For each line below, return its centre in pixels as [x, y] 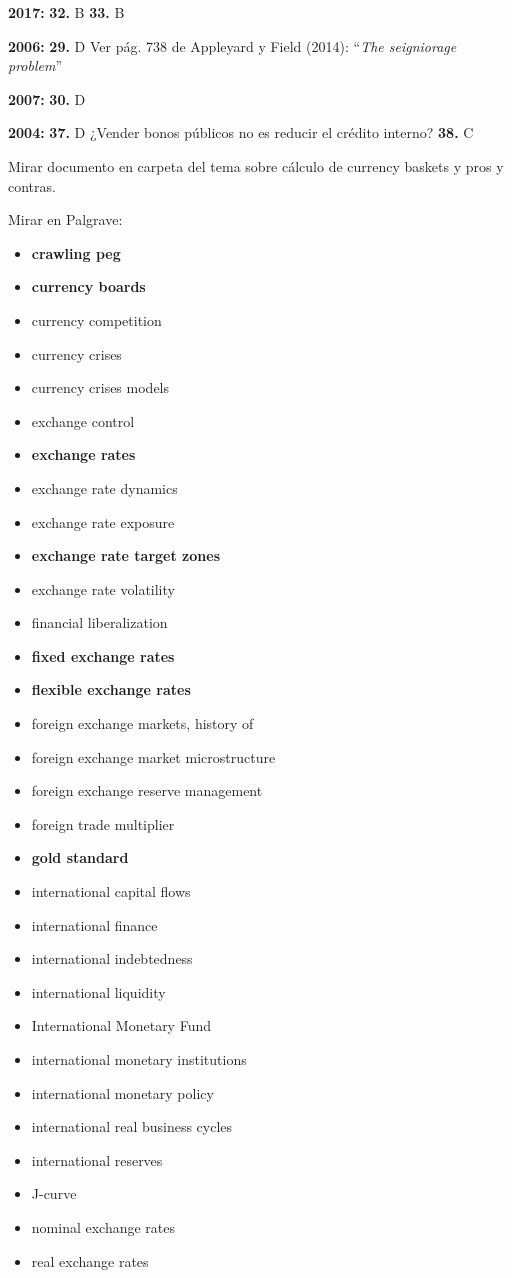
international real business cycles [132, 1126]
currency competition [96, 319]
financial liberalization [99, 622]
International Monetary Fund [121, 1025]
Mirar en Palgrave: [65, 219]
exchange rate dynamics [104, 487]
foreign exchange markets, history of [142, 723]
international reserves [97, 1159]
